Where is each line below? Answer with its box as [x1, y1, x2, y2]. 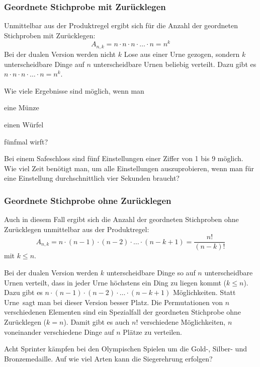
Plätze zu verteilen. [123, 326, 182, 337]
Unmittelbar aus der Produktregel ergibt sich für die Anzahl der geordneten [4, 20, 238, 31]
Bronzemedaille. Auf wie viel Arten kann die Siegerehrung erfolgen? [4, 353, 213, 363]
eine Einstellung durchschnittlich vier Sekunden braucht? [4, 173, 180, 183]
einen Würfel [4, 119, 44, 129]
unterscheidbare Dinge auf [4, 58, 84, 69]
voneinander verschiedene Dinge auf [4, 326, 114, 337]
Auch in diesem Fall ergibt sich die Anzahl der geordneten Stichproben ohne [4, 214, 239, 225]
